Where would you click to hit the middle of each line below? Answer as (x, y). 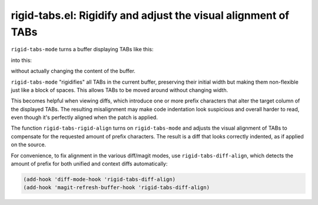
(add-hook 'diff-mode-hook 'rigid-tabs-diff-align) (100, 179)
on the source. (29, 145)
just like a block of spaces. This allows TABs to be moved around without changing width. (120, 90)
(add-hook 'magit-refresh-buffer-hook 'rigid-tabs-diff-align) (117, 188)
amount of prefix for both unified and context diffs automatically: (89, 164)
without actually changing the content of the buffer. (73, 71)
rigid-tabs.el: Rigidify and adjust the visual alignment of (150, 15)
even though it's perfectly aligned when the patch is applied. (85, 117)
